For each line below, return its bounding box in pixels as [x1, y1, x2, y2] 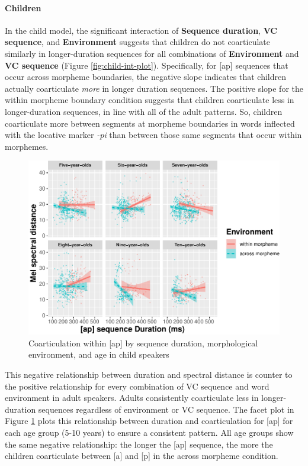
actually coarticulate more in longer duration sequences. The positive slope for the [5, 82, 303, 94]
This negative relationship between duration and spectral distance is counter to [5, 368, 293, 380]
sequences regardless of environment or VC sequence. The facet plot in [38, 403, 294, 415]
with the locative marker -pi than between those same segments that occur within [5, 128, 302, 141]
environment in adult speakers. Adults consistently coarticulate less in [5, 391, 259, 404]
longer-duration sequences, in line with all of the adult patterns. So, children [5, 105, 283, 117]
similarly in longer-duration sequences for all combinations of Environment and [5, 47, 299, 59]
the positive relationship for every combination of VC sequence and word [5, 380, 269, 392]
